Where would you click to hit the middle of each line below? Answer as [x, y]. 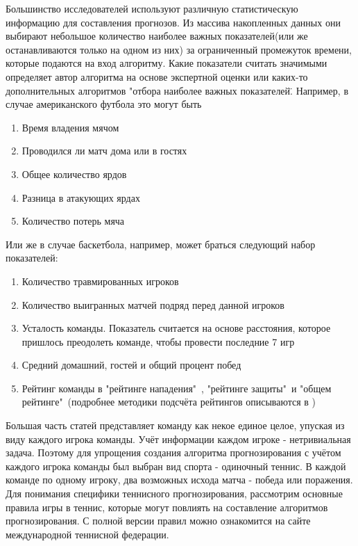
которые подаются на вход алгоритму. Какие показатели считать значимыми [167, 63]
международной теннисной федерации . [87, 534]
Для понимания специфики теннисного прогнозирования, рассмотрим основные [174, 493]
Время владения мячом [70, 127]
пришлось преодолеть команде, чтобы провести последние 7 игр [158, 341]
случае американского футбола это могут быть [104, 104]
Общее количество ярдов [74, 174]
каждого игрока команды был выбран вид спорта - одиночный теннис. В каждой [176, 466]
